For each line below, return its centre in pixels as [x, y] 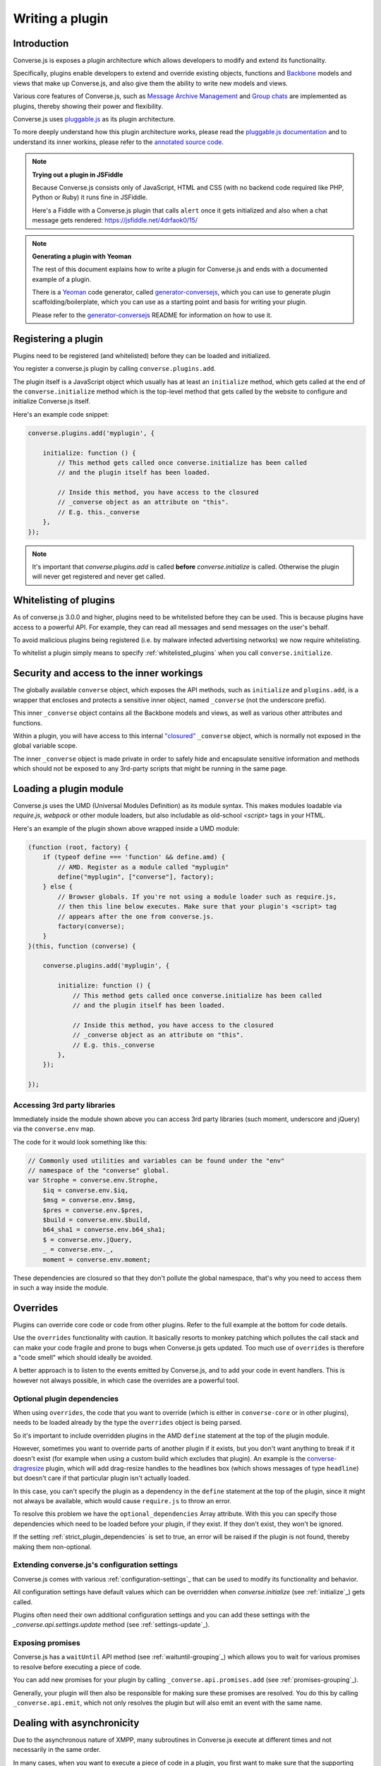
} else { [58, 887]
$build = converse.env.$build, [97, 1220]
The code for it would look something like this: [80, 1142]
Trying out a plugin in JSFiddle [78, 174]
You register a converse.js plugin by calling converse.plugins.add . [115, 369]
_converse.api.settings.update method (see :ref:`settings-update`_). [111, 1625]
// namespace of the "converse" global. [98, 1171]
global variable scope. [45, 746]
